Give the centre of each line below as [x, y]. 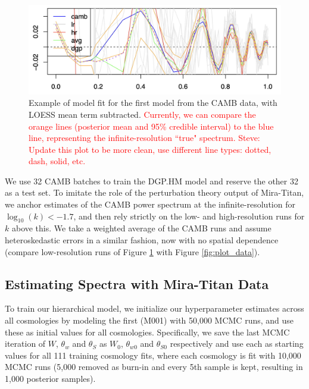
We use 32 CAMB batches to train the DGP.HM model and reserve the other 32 [152, 181]
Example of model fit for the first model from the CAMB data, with [153, 103]
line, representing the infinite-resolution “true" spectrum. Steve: [144, 138]
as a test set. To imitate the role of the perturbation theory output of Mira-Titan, [154, 192]
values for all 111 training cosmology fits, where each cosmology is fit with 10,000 [153, 355]
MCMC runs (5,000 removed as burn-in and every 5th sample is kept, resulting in [154, 367]
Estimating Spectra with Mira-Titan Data [137, 283]
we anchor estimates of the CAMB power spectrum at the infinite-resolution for [150, 204]
